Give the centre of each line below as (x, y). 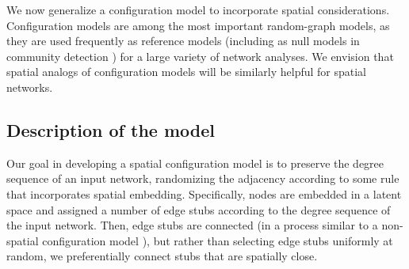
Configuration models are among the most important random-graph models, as (198, 25)
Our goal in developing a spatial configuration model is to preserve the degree (195, 163)
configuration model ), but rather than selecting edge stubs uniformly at (218, 240)
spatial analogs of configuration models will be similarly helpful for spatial (187, 72)
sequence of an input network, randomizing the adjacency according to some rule (203, 178)
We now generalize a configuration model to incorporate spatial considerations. (198, 9)
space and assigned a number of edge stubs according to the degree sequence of (199, 209)
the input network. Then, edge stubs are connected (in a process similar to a (192, 225)
